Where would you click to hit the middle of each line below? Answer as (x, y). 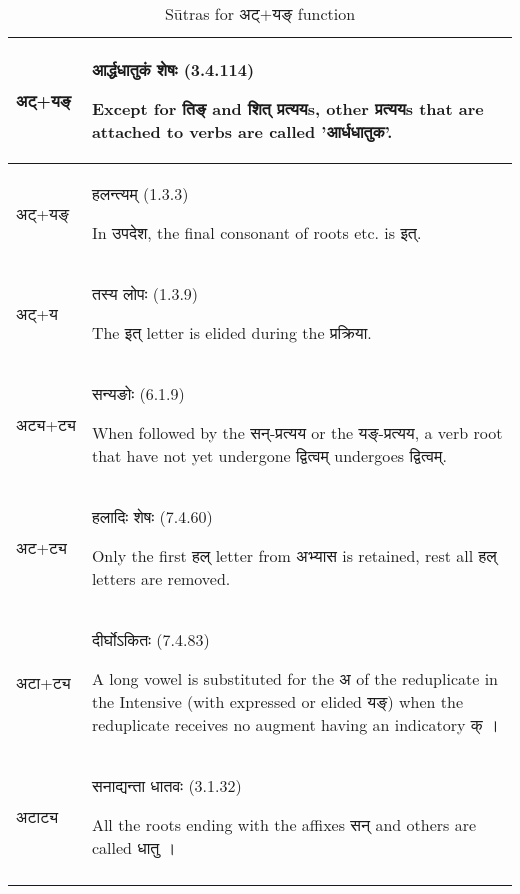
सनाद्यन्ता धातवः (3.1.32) (166, 785)
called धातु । (133, 847)
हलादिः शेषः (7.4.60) (152, 516)
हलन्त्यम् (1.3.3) (140, 193)
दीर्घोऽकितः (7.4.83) (150, 639)
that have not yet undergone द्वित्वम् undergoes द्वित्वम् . (269, 455)
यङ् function (314, 13)
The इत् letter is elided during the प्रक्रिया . (231, 332)
